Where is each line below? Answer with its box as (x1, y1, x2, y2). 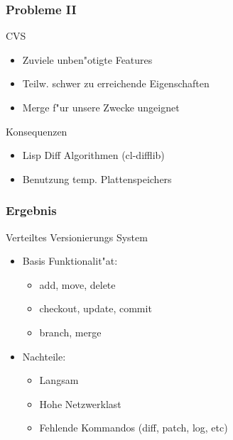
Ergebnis (6, 202, 57, 219)
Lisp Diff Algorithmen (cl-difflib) (22, 148, 165, 163)
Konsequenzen (6, 123, 67, 138)
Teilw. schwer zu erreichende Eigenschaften (22, 76, 210, 91)
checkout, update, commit (39, 301, 152, 316)
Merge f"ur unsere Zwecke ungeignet (22, 100, 180, 114)
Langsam (39, 373, 79, 387)
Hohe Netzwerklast (39, 396, 121, 411)
